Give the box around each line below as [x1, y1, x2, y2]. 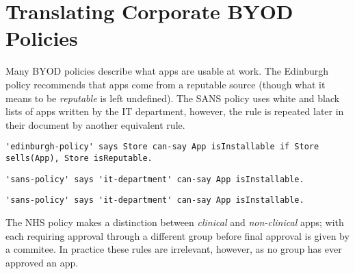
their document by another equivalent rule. [5, 117, 185, 132]
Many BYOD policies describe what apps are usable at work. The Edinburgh [5, 64, 329, 78]
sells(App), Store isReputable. [5, 153, 153, 163]
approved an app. [5, 255, 79, 269]
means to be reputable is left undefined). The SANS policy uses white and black [5, 90, 340, 105]
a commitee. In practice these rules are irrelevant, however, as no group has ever [5, 242, 342, 256]
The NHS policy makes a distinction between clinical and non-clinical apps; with [5, 214, 344, 229]
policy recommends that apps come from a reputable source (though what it [5, 77, 326, 91]
